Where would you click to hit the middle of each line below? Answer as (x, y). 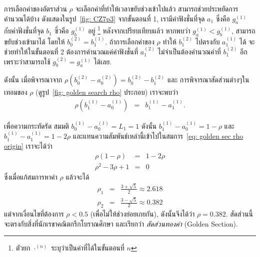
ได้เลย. (103, 61)
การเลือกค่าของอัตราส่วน (35, 8)
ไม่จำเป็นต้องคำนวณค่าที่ (189, 52)
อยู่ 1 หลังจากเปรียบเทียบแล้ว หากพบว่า (139, 30)
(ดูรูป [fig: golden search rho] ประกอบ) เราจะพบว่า (107, 92)
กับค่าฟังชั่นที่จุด (24, 31)
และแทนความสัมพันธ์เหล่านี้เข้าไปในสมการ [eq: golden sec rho (158, 136)
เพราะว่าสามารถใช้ (27, 61)
